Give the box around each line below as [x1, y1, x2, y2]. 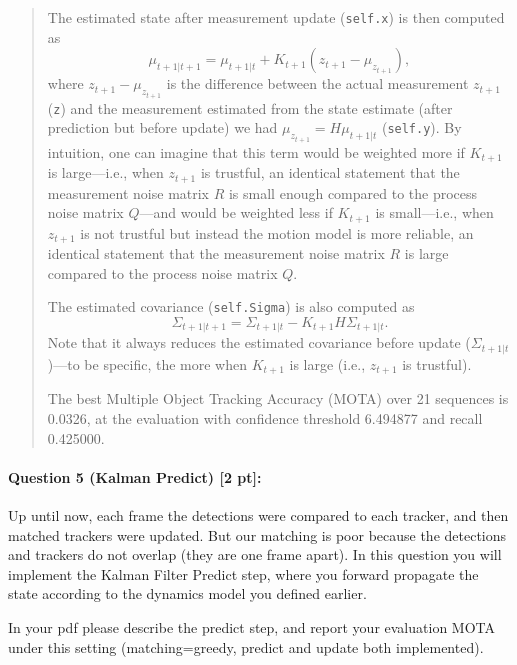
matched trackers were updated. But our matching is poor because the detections [8, 524, 507, 545]
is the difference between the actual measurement [166, 73, 469, 94]
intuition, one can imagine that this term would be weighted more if [47, 141, 465, 162]
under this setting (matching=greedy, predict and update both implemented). [8, 636, 484, 657]
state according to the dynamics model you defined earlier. [8, 583, 367, 604]
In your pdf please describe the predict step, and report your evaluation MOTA [8, 616, 496, 637]
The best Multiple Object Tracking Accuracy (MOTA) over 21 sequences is [47, 388, 509, 409]
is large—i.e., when [47, 162, 164, 183]
